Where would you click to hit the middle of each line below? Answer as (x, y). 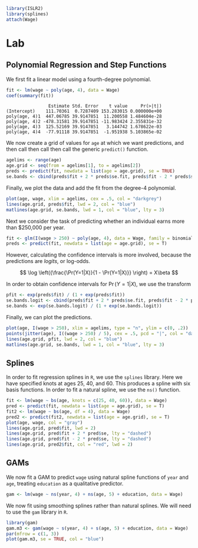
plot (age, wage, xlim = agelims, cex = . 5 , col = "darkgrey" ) (84, 199)
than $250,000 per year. (36, 227)
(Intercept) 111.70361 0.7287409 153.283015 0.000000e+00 (84, 111)
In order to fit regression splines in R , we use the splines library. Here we (94, 377)
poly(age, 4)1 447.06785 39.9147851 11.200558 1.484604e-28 (84, 116)
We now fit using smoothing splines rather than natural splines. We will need (99, 505)
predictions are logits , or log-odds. (48, 261)
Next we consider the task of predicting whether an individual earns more (95, 221)
